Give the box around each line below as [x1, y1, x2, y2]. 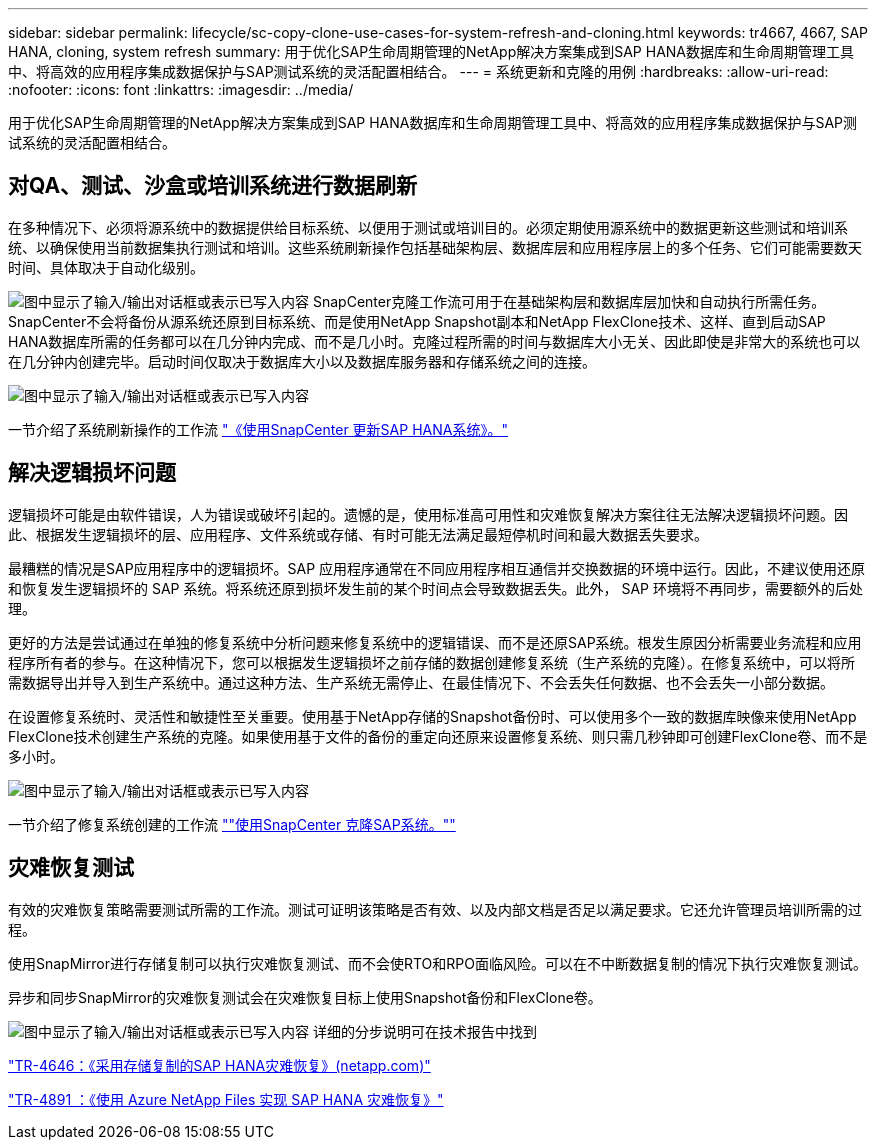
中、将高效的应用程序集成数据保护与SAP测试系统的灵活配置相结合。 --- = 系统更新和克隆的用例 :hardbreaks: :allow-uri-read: [8, 63, 829, 80]
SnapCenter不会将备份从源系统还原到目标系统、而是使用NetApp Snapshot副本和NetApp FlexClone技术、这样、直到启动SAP [8, 312, 826, 330]
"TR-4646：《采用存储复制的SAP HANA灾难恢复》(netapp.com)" [8, 1056, 431, 1074]
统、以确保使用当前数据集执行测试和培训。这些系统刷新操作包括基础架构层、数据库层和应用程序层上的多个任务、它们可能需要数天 [8, 238, 862, 256]
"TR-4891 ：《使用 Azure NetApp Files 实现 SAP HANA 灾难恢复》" [8, 1090, 444, 1108]
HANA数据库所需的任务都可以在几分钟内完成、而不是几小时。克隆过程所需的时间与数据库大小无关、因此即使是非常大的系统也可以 [8, 332, 861, 350]
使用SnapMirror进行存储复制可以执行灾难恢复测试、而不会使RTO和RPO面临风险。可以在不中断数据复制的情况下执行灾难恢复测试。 [8, 954, 867, 972]
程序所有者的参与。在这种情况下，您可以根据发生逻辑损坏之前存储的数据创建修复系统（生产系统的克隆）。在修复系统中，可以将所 [8, 653, 855, 671]
